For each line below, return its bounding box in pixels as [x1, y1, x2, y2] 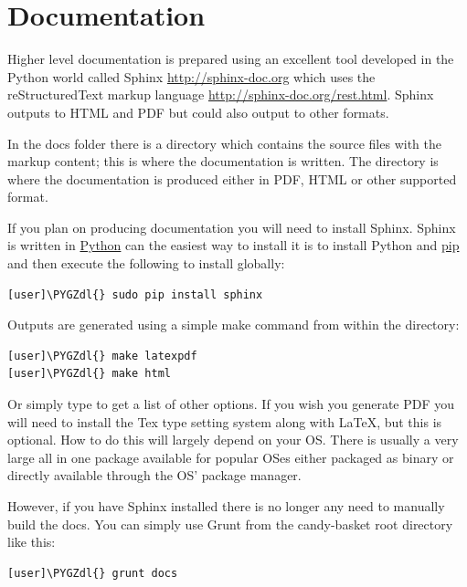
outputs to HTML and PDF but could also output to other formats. [7, 102, 389, 121]
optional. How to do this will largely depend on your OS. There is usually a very [7, 430, 459, 449]
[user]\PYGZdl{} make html [7, 367, 171, 381]
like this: [7, 532, 56, 551]
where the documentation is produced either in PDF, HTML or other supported [7, 169, 457, 188]
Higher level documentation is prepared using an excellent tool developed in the [7, 49, 454, 68]
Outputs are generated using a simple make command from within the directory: [7, 315, 460, 334]
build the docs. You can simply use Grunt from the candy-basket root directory [7, 514, 453, 533]
